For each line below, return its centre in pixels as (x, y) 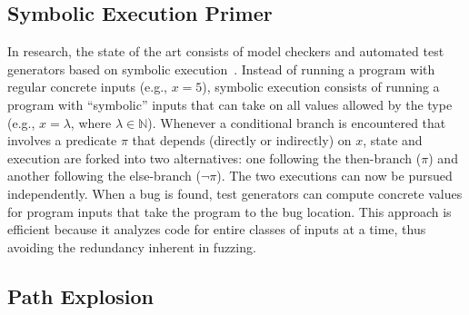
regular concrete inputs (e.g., (87, 87)
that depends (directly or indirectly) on (242, 140)
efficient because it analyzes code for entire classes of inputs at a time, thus (217, 229)
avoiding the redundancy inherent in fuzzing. (132, 246)
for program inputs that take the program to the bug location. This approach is (230, 211)
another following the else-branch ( (104, 176)
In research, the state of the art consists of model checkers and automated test (226, 51)
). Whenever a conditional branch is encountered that (297, 122)
